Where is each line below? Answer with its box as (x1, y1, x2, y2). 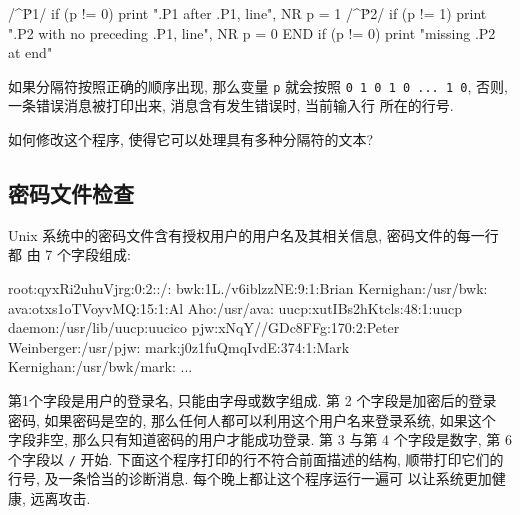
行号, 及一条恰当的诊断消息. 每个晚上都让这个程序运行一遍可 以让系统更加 (8, 468, 492, 489)
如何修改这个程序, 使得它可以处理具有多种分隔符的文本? (8, 129, 374, 150)
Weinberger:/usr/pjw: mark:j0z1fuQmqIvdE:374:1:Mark (8, 336, 350, 357)
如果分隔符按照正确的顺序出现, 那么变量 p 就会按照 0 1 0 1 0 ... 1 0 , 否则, (8, 75, 508, 96)
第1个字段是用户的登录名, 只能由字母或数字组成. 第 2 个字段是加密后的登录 (8, 389, 497, 410)
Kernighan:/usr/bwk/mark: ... (8, 356, 193, 377)
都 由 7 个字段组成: (8, 244, 131, 265)
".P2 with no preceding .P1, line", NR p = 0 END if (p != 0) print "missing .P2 (8, 22, 496, 43)
